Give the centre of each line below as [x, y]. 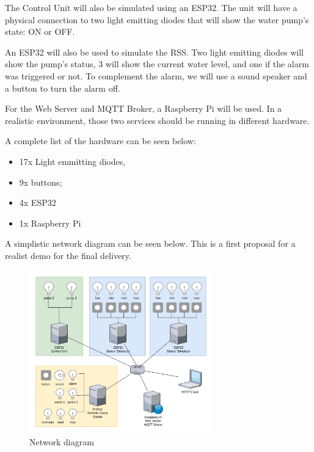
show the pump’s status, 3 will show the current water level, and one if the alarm [157, 64]
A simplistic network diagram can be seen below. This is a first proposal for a [150, 243]
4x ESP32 [38, 202]
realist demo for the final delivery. [68, 255]
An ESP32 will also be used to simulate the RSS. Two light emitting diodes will [154, 52]
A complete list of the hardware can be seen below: [100, 141]
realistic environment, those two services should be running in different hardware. [157, 120]
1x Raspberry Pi [50, 223]
